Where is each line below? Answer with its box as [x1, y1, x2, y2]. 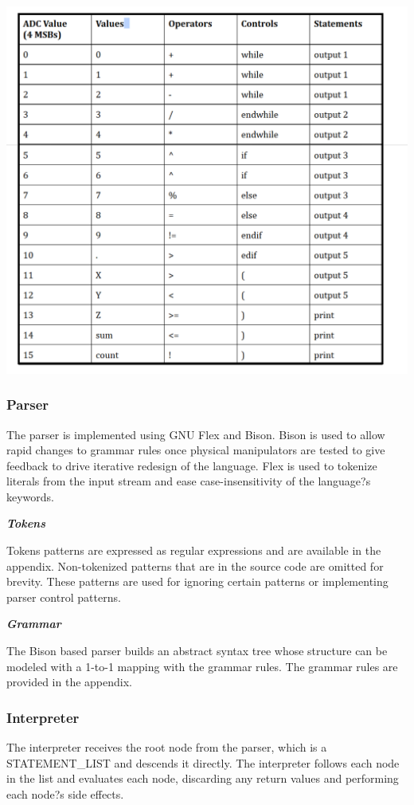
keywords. [6, 488, 55, 505]
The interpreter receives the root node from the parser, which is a [6, 739, 327, 756]
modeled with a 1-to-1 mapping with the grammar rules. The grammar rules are [6, 658, 398, 674]
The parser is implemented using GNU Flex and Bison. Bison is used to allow [6, 426, 385, 442]
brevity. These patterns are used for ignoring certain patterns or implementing [6, 573, 389, 590]
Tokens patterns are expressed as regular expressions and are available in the [6, 542, 381, 559]
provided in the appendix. [6, 673, 132, 690]
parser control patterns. [6, 588, 121, 605]
